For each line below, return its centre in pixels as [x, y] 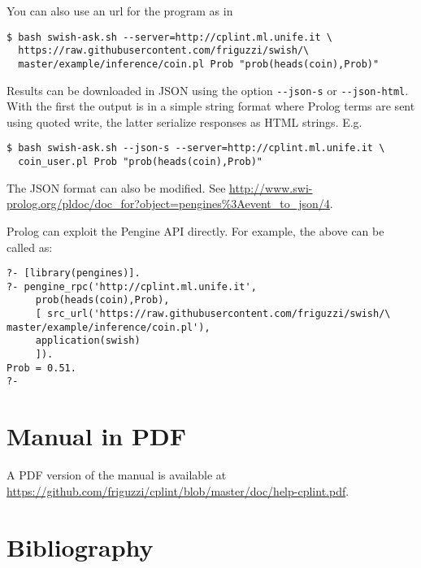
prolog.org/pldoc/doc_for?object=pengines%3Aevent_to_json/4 [168, 204]
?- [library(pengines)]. [74, 273]
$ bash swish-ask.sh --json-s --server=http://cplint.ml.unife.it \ [196, 148]
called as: [30, 247]
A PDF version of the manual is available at [117, 475]
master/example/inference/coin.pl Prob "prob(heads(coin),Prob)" [199, 64]
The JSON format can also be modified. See [116, 187]
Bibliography [80, 546]
